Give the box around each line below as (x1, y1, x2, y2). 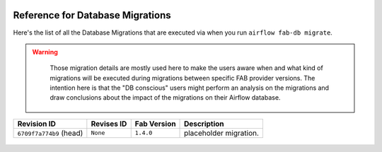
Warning (32, 47, 58, 56)
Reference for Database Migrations (13, 9, 171, 21)
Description (184, 119, 224, 129)
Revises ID (91, 119, 127, 129)
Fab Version (134, 119, 176, 129)
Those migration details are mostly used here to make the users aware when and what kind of (50, 64, 323, 72)
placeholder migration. (184, 128, 260, 138)
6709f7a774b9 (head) (17, 128, 83, 138)
